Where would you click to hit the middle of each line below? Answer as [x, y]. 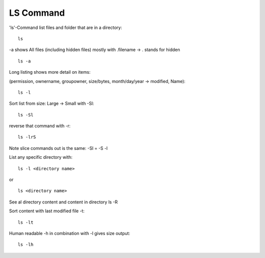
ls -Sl [26, 115]
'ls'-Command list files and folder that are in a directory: [66, 28]
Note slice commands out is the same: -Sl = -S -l [58, 148]
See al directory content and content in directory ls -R [63, 202]
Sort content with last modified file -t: [47, 211]
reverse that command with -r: [40, 126]
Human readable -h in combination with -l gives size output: [69, 233]
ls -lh [26, 245]
